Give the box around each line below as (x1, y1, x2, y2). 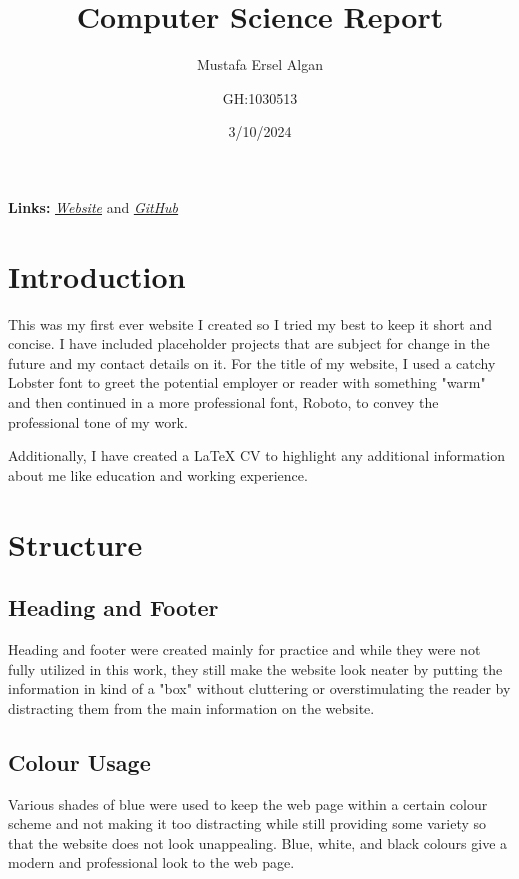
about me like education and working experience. (8, 464, 308, 485)
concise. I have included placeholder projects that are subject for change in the (8, 333, 490, 354)
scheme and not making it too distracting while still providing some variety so (8, 813, 487, 834)
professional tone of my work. (8, 411, 188, 432)
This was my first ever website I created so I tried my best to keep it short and (8, 313, 493, 334)
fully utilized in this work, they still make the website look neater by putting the (8, 658, 503, 679)
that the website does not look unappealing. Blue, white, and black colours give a (8, 832, 508, 853)
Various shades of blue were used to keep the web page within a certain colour (8, 793, 488, 814)
